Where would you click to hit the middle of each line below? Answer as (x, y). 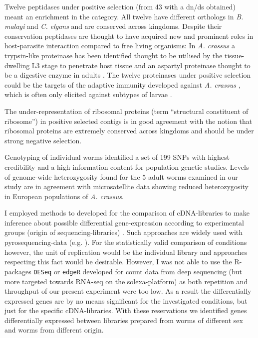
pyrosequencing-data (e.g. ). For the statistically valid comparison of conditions (126, 242)
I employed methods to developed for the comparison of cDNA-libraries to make (127, 213)
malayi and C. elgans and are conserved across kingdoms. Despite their (113, 26)
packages (18, 271)
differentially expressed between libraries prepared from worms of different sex (124, 320)
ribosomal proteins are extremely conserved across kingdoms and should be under (129, 131)
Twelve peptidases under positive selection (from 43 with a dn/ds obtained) (120, 6)
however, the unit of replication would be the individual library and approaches (126, 252)
